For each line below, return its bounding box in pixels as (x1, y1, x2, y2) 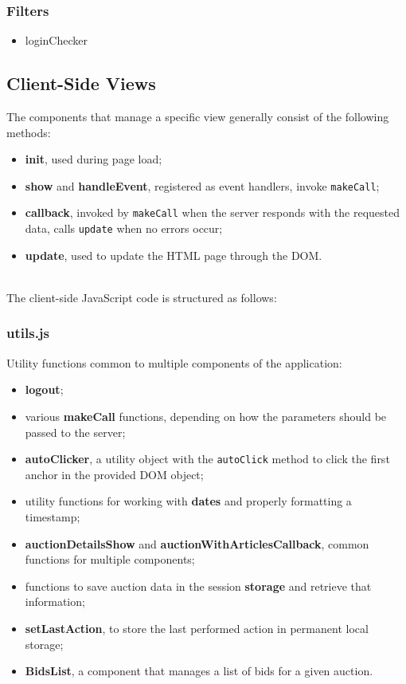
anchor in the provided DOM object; (25, 466, 204, 482)
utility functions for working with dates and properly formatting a (25, 493, 352, 509)
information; (25, 593, 85, 610)
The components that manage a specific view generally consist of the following (6, 108, 389, 125)
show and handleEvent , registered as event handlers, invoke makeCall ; (25, 177, 380, 194)
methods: (6, 124, 51, 140)
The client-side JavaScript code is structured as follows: (6, 289, 277, 305)
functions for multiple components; (25, 551, 195, 568)
